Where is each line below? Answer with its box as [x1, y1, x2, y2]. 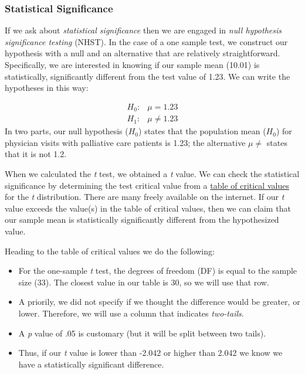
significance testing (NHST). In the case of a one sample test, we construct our [5, 35, 288, 47]
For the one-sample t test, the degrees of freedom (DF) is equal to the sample [18, 264, 297, 277]
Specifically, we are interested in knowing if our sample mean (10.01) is [5, 59, 260, 70]
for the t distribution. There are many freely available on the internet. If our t [5, 191, 284, 203]
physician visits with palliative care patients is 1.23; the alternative [5, 136, 246, 148]
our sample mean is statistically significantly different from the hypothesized [5, 213, 279, 226]
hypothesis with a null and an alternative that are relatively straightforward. [5, 47, 280, 59]
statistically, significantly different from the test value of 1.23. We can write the [5, 70, 290, 82]
